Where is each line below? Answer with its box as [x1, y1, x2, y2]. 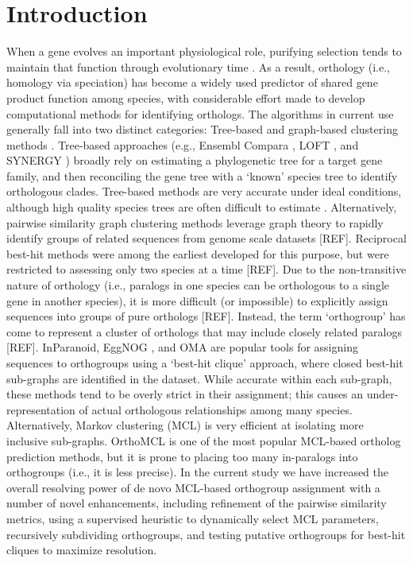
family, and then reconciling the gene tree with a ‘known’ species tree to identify [6, 167, 398, 184]
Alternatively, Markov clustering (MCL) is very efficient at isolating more [6, 417, 364, 433]
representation [6, 401, 75, 417]
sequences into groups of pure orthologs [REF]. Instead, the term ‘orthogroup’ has [6, 308, 406, 324]
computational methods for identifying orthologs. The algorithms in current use [6, 105, 394, 122]
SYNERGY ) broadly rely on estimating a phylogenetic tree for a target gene [6, 152, 383, 169]
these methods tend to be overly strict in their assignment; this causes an [6, 386, 364, 402]
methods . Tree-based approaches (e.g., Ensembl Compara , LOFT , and [6, 136, 359, 153]
